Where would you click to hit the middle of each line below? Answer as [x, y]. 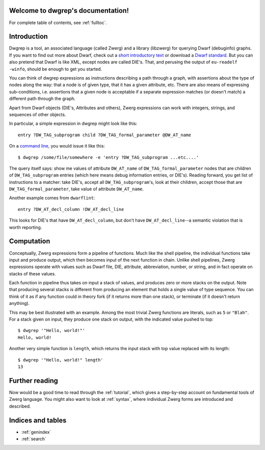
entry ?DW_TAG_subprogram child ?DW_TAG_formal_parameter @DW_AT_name [105, 135]
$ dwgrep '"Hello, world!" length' [61, 360]
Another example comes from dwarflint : [52, 198]
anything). [19, 303]
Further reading [34, 380]
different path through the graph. [42, 99]
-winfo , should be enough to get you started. [56, 69]
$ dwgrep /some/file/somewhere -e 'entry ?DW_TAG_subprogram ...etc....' [108, 157]
